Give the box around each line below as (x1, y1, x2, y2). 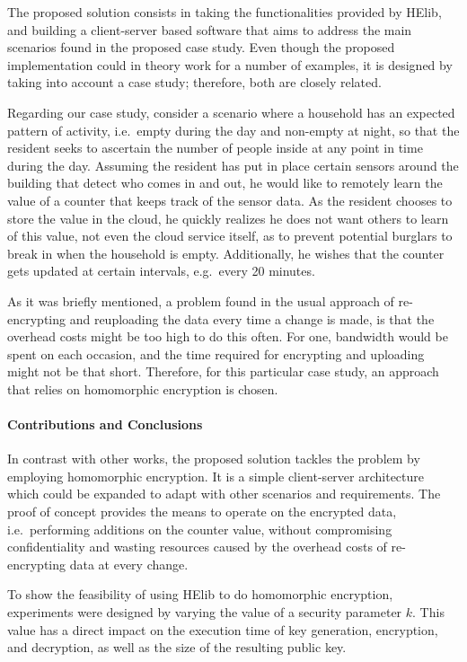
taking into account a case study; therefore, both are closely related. (7, 73, 382, 92)
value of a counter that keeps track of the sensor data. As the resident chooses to (7, 190, 453, 209)
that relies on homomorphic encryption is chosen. (7, 379, 278, 398)
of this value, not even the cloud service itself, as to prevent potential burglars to (7, 226, 453, 245)
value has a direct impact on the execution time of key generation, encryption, (7, 620, 438, 639)
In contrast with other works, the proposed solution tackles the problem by (7, 449, 420, 468)
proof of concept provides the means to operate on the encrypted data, (7, 502, 397, 521)
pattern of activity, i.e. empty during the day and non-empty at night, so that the (7, 120, 460, 139)
